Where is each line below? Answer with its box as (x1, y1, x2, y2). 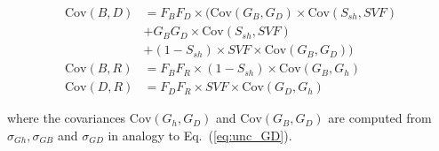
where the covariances (7, 109, 126, 127)
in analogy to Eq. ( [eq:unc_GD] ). (108, 125, 292, 144)
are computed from (328, 109, 432, 127)
